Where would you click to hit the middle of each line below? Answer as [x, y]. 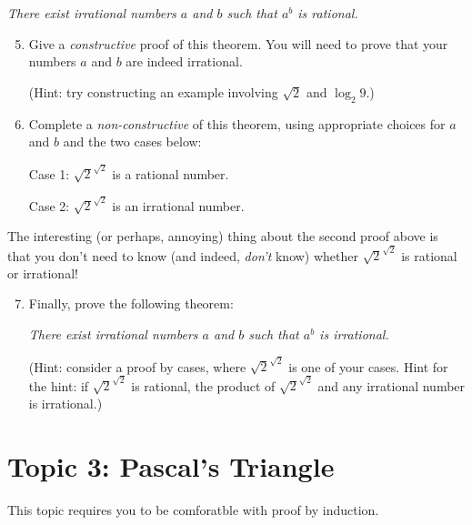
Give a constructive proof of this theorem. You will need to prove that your [238, 43]
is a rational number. [171, 173]
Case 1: [49, 173]
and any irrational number [392, 385]
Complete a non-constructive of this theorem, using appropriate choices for [237, 123]
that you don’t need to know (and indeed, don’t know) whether [183, 255]
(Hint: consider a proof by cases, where [137, 366]
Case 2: [49, 205]
